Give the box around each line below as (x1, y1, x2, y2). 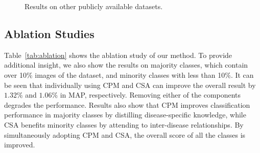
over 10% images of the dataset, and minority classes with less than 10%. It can (4, 69, 254, 80)
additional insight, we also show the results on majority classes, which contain (4, 59, 248, 70)
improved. (4, 139, 35, 150)
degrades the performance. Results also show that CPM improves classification (4, 99, 250, 110)
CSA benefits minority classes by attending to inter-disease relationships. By (4, 119, 244, 130)
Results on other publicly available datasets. (25, 1, 163, 11)
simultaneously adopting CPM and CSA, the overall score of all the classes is (4, 129, 246, 140)
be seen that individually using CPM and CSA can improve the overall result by (4, 79, 256, 90)
